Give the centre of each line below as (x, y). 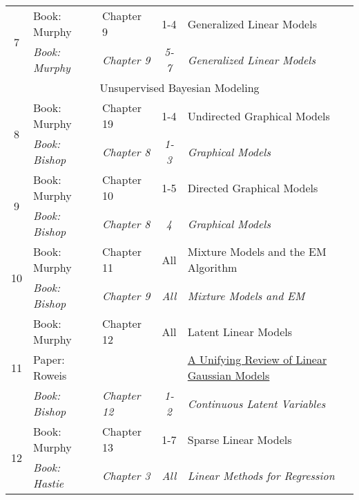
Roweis (50, 375)
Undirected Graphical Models (259, 115)
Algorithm (212, 267)
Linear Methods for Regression (261, 475)
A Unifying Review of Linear (257, 359)
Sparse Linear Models (240, 439)
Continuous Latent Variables (256, 403)
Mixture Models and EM (246, 295)
